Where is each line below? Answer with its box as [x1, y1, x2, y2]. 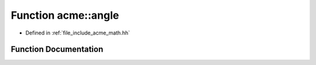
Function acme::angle [11, 9, 119, 22]
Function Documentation [11, 45, 104, 54]
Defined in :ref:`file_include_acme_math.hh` [25, 29, 130, 36]
